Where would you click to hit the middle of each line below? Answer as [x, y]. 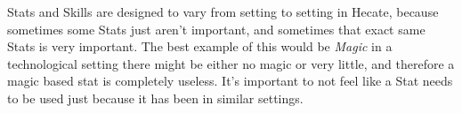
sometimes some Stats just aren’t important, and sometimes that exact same [216, 29]
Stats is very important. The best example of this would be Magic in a [200, 46]
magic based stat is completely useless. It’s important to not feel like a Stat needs [230, 81]
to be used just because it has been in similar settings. [155, 98]
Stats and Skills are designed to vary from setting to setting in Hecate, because [223, 11]
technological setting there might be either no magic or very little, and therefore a [231, 63]
